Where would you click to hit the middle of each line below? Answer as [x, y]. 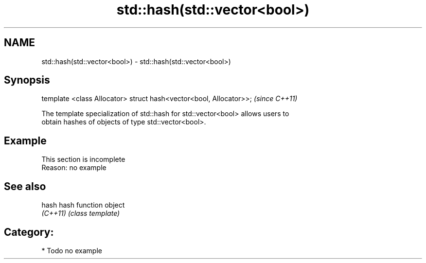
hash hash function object [83, 205]
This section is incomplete [83, 159]
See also [25, 186]
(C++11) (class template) [81, 213]
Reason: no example [74, 168]
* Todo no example [72, 250]
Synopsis [27, 80]
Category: [29, 232]
